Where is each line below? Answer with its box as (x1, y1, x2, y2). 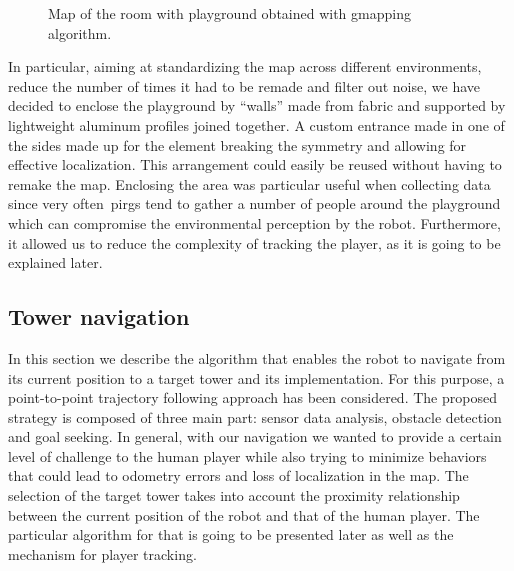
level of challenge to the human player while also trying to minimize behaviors (8, 445, 487, 466)
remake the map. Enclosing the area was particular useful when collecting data (8, 173, 491, 194)
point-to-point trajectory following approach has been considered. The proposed (8, 387, 497, 408)
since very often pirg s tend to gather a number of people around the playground (8, 193, 501, 214)
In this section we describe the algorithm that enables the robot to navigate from (8, 347, 506, 368)
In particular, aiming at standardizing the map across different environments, (8, 56, 482, 77)
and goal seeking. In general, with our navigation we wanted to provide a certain (8, 426, 502, 447)
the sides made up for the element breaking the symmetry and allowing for (8, 134, 467, 155)
